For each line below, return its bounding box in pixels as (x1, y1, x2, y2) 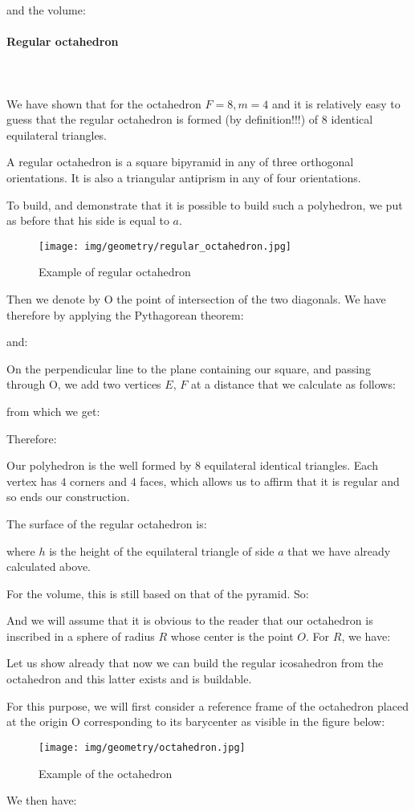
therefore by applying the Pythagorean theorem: (6, 306, 244, 323)
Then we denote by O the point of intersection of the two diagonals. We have (6, 290, 386, 307)
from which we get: (6, 402, 100, 419)
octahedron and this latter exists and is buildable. (6, 670, 252, 687)
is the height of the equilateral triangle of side (49, 542, 275, 559)
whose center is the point (170, 627, 294, 644)
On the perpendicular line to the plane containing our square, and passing (6, 360, 371, 377)
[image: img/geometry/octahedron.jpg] (39, 741, 246, 753)
